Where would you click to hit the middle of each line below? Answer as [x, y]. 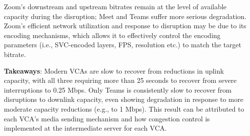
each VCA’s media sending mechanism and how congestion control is [107, 118]
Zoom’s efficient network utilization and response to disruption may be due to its [125, 26]
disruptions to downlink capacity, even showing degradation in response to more [124, 99]
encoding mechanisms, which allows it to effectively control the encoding [112, 35]
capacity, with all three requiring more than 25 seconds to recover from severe [120, 80]
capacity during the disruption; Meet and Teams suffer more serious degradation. [125, 16]
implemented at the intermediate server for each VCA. [85, 128]
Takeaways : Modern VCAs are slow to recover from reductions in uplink [114, 70]
